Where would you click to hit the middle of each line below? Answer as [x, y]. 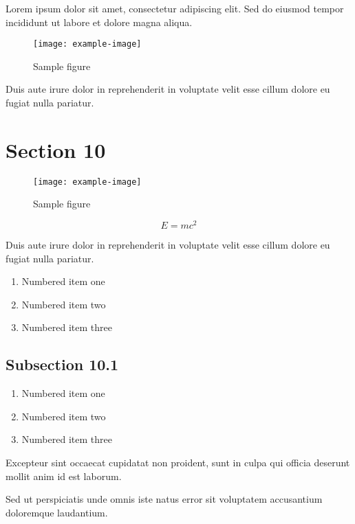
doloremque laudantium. [57, 512]
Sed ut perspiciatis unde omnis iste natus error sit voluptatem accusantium [164, 499]
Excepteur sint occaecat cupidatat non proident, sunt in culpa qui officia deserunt [178, 463]
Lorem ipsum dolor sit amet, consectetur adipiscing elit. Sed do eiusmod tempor [175, 8]
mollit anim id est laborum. [64, 476]
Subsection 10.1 [62, 364]
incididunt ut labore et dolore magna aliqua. [99, 22]
